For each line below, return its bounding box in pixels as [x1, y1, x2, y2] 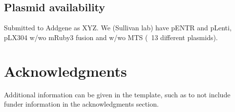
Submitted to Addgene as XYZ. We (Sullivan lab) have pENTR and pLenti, [4, 22, 232, 33]
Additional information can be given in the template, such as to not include [4, 89, 231, 99]
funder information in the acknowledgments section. [4, 99, 159, 109]
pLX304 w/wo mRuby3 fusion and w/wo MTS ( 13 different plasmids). [4, 32, 218, 42]
